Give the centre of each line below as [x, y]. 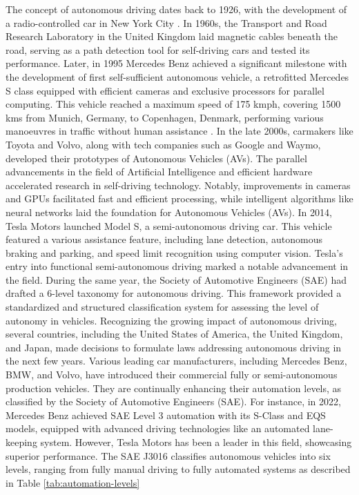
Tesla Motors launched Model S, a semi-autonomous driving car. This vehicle [169, 225]
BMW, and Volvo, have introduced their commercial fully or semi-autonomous [172, 375]
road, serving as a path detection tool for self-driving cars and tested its [158, 49]
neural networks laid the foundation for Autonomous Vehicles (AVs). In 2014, [169, 212]
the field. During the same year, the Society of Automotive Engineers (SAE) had [176, 279]
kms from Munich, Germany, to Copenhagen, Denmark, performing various [165, 117]
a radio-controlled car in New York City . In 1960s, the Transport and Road [166, 22]
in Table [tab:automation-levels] [73, 482]
